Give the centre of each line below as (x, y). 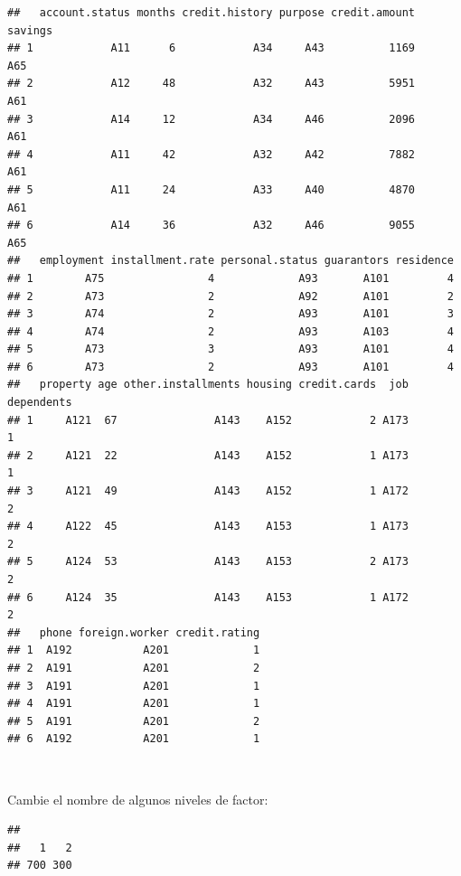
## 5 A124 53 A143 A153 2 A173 (208, 562)
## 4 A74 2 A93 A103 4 (230, 331)
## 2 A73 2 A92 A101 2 (230, 296)
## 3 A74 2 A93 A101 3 (230, 314)
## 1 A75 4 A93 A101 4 (230, 278)
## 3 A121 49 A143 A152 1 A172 (208, 491)
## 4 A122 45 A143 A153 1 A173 (208, 527)
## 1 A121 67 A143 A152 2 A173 (208, 420)
